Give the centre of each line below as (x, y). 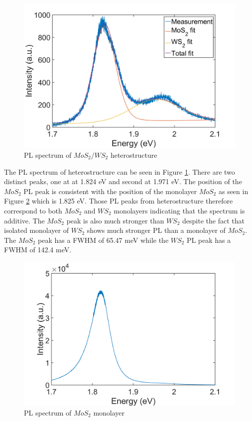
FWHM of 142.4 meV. (38, 250)
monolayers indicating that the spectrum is (179, 210)
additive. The (24, 220)
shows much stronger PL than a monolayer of (156, 230)
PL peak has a (209, 240)
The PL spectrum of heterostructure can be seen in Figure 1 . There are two (120, 171)
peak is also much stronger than (115, 220)
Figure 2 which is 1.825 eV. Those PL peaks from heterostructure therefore (119, 201)
